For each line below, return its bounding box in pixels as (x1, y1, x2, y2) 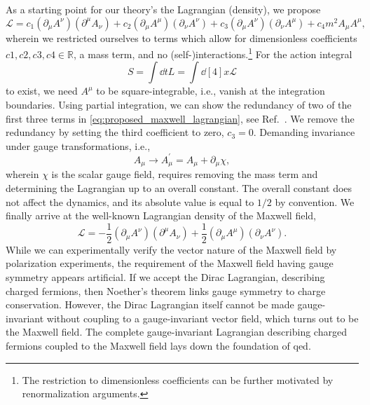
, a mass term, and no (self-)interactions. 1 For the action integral (74, 45, 352, 61)
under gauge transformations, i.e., (6, 138, 151, 153)
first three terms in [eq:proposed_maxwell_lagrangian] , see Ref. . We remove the (6, 111, 355, 125)
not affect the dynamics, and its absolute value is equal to (6, 194, 254, 209)
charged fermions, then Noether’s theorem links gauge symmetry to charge (6, 283, 326, 298)
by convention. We (275, 194, 355, 209)
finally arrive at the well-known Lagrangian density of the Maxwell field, (6, 208, 316, 223)
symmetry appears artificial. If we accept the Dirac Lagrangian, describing (6, 269, 325, 284)
